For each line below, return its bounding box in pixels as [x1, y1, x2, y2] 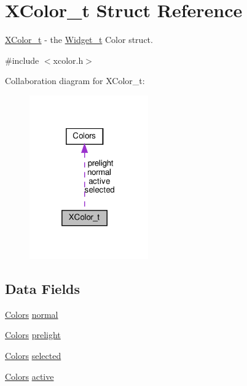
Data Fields [5, 279, 80, 298]
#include [5, 53, 39, 66]
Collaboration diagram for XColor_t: [5, 74, 145, 87]
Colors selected [5, 349, 61, 361]
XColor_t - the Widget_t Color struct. [5, 33, 153, 46]
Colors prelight [5, 328, 61, 341]
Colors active [5, 369, 54, 382]
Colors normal [5, 307, 58, 320]
